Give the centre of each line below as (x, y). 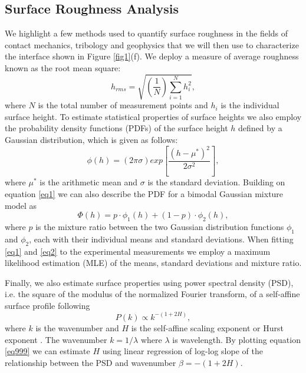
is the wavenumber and (77, 327)
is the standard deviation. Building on (216, 182)
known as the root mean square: (63, 67)
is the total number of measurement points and (123, 105)
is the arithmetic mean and (89, 182)
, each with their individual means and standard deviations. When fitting (161, 239)
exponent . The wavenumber (56, 339)
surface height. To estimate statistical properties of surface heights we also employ (153, 116)
